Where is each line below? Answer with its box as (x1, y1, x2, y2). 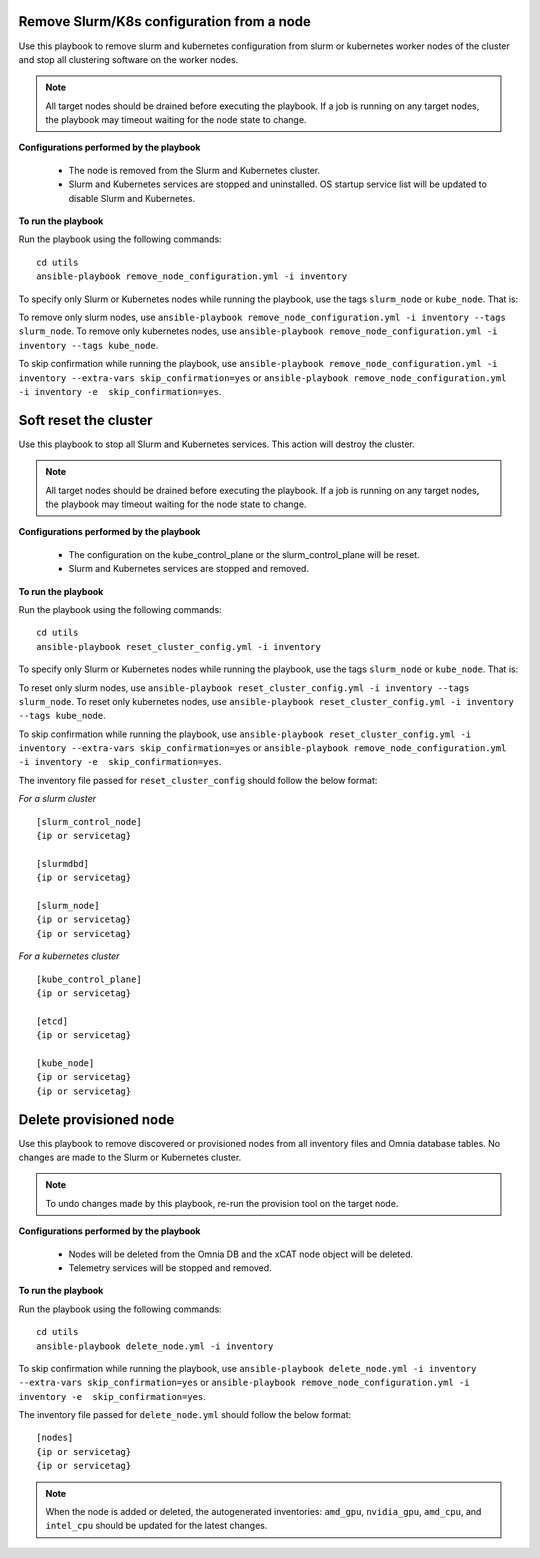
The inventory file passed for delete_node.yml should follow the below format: (18, 1409, 352, 1421)
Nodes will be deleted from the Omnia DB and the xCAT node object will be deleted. (68, 1248, 414, 1260)
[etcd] (36, 1015, 69, 1027)
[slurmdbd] (36, 858, 90, 869)
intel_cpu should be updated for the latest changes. (45, 1520, 268, 1532)
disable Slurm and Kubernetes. (68, 192, 196, 204)
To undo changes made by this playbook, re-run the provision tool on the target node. (45, 1197, 399, 1209)
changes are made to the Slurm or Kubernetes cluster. (18, 1151, 242, 1163)
